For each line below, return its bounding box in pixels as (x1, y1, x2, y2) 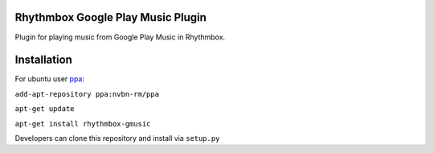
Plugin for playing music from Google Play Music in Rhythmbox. (14, 32, 225, 42)
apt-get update (14, 105, 76, 114)
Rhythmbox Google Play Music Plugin (14, 10, 207, 24)
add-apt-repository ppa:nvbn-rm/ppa (14, 89, 160, 98)
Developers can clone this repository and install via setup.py (14, 133, 220, 143)
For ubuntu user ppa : (14, 74, 84, 84)
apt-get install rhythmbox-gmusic (14, 119, 151, 128)
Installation (14, 53, 72, 67)
